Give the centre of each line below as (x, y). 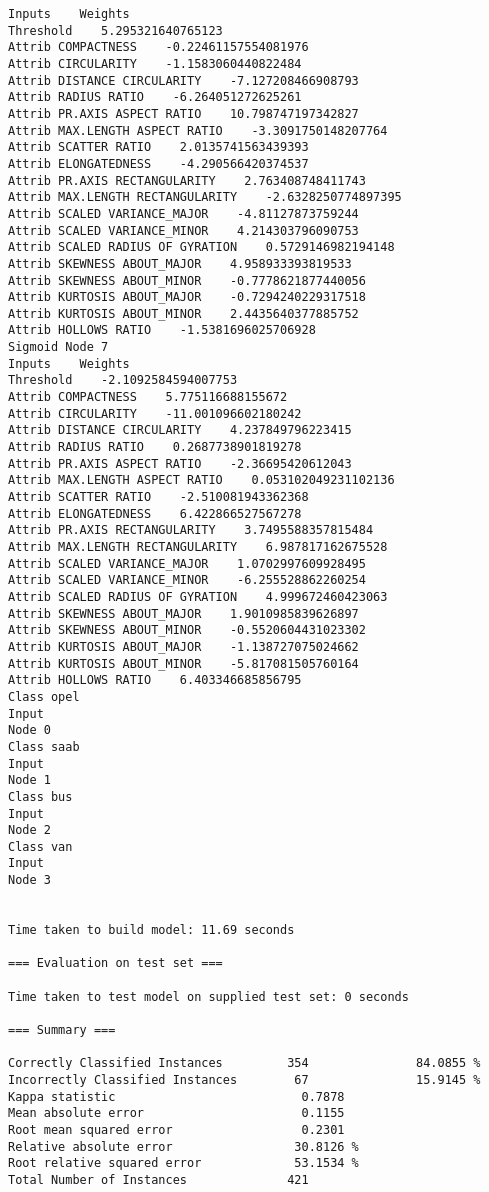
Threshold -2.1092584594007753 (123, 380)
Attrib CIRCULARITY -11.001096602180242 (155, 413)
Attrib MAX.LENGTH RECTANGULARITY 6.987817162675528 (198, 547)
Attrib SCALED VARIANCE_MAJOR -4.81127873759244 (183, 213)
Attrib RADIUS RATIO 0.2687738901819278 (155, 447)
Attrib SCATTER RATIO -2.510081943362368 (158, 497)
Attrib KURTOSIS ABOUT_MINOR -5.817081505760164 (183, 663)
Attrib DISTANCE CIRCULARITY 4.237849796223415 (180, 430)
